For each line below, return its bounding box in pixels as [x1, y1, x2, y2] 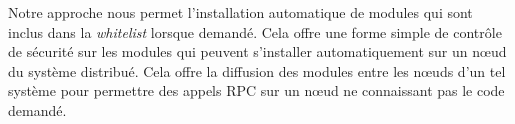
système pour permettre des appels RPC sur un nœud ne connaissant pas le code [8, 80, 505, 101]
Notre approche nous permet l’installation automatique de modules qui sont [8, 2, 473, 22]
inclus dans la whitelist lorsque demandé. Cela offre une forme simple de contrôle [8, 21, 502, 42]
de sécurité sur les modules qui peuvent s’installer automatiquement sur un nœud [8, 41, 507, 62]
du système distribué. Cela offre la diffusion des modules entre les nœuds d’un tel [8, 60, 506, 81]
